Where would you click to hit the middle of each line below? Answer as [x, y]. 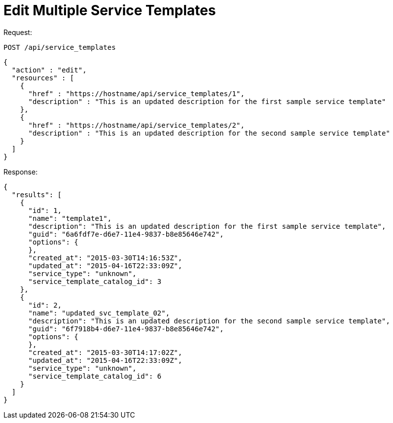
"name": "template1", [70, 218]
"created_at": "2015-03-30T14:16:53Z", [105, 258]
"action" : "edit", [49, 70]
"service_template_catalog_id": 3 [95, 281]
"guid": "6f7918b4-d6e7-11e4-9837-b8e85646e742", [126, 329]
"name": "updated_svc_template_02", [99, 313]
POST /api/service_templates [60, 47]
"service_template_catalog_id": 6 [95, 376]
